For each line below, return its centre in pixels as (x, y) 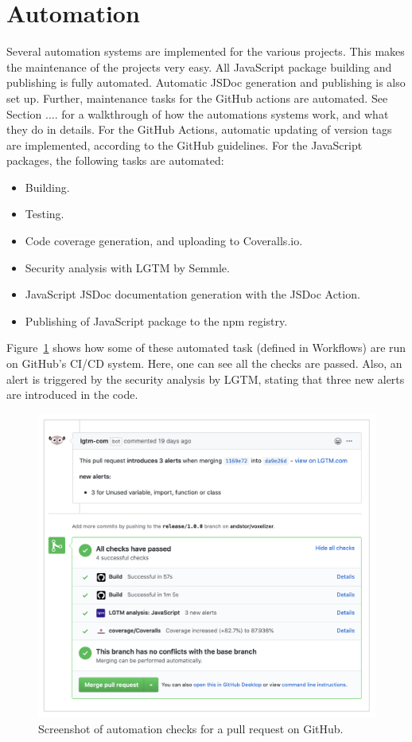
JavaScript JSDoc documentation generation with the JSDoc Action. (192, 294)
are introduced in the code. (72, 394)
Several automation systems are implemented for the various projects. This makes (206, 51)
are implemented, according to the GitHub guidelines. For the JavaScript (185, 144)
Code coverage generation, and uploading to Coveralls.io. (164, 241)
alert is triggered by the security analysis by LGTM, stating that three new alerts (206, 379)
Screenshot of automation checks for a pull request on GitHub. (191, 728)
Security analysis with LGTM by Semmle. (127, 267)
